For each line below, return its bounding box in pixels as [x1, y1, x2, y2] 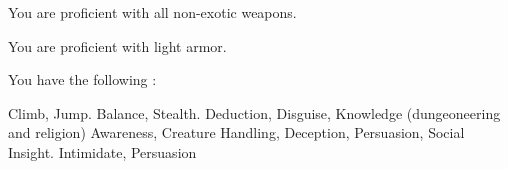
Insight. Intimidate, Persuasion [8, 141, 197, 162]
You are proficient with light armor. [8, 35, 227, 56]
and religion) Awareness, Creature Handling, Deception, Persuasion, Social [8, 122, 465, 143]
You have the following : [8, 69, 157, 90]
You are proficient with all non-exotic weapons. [8, 2, 297, 22]
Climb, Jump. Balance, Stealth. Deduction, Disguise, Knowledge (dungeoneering [8, 102, 501, 123]
